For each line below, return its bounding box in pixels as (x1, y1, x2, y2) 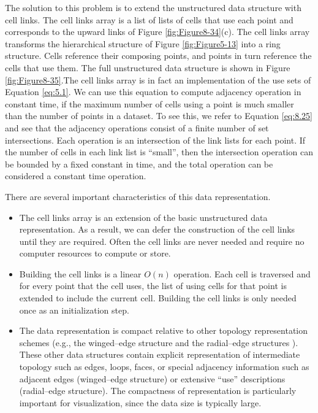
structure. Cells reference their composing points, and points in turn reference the (5, 49, 312, 62)
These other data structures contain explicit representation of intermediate (19, 348, 300, 361)
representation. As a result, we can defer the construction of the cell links (19, 223, 295, 236)
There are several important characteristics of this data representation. (5, 190, 271, 203)
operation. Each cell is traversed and (173, 267, 311, 280)
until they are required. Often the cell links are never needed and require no (19, 234, 305, 247)
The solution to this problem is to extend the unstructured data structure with (5, 1, 301, 14)
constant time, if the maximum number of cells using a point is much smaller (5, 97, 294, 110)
